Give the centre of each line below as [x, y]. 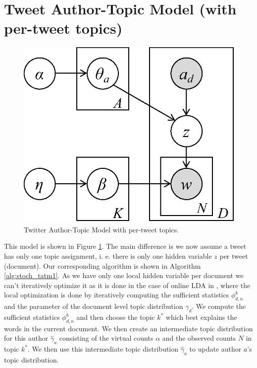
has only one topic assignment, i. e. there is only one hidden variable [108, 256]
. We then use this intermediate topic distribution [103, 349]
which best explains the [201, 317]
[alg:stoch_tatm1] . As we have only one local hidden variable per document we [124, 275]
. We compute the [219, 306]
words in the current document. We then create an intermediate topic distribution [128, 328]
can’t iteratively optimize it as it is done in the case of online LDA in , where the [127, 285]
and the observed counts [199, 338]
